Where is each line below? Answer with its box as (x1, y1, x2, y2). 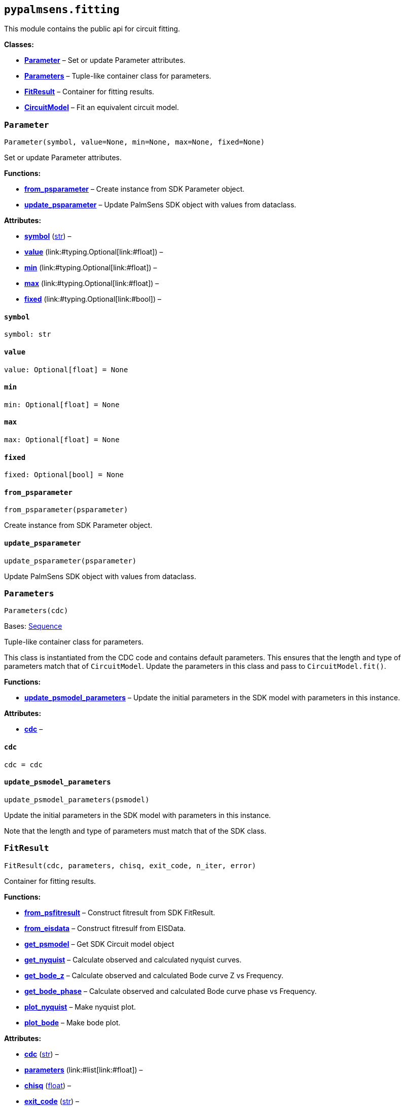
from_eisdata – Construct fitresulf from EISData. (24, 923, 186, 933)
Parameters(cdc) (4, 606, 68, 615)
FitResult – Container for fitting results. (24, 87, 155, 96)
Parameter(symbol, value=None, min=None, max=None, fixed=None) (4, 138, 265, 147)
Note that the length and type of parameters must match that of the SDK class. (4, 826, 267, 835)
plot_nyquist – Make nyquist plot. (24, 1002, 136, 1011)
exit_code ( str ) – (24, 1096, 80, 1105)
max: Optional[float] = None (4, 436, 120, 444)
